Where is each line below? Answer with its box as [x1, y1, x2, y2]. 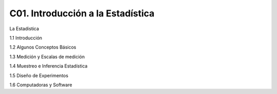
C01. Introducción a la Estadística [9, 8, 155, 19]
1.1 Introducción [9, 35, 43, 41]
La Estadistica [9, 26, 39, 32]
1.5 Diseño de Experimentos [9, 72, 69, 79]
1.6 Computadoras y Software [9, 82, 72, 88]
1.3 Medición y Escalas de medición [9, 54, 85, 60]
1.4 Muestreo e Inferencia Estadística [9, 63, 88, 69]
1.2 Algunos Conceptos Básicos [9, 44, 76, 51]
